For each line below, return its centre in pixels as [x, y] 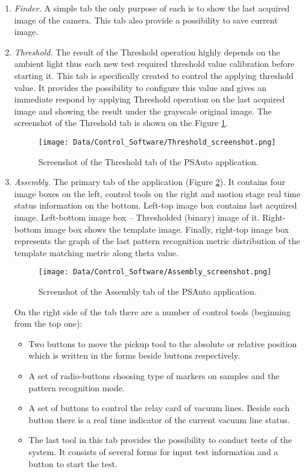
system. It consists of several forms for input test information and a [153, 451]
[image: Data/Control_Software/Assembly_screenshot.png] [155, 272]
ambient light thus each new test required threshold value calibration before [154, 64]
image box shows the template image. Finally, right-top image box [167, 229]
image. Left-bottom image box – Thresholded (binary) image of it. [137, 217]
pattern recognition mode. [77, 387]
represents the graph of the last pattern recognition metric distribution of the [157, 241]
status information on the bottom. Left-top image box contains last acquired [156, 205]
